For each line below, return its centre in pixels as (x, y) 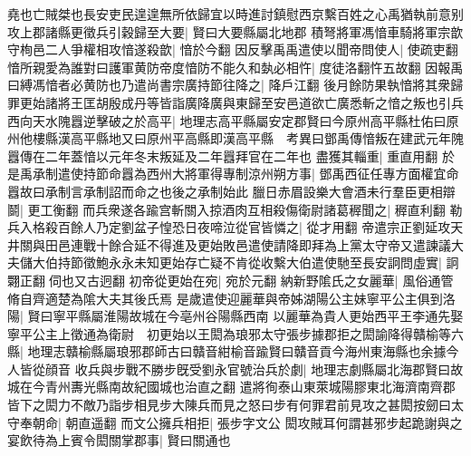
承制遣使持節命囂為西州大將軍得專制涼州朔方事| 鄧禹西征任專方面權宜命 (245, 174)
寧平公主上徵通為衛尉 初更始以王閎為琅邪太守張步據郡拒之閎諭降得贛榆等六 (235, 333)
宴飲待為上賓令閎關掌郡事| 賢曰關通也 (119, 440)
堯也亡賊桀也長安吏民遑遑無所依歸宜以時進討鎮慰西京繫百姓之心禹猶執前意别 (235, 14)
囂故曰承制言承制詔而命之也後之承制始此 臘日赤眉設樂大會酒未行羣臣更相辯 (231, 191)
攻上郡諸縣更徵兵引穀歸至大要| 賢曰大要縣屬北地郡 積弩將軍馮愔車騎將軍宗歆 (235, 31)
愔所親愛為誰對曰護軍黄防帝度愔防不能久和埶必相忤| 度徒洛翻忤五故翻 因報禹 (235, 67)
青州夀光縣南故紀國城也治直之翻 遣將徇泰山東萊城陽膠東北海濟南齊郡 (250, 387)
